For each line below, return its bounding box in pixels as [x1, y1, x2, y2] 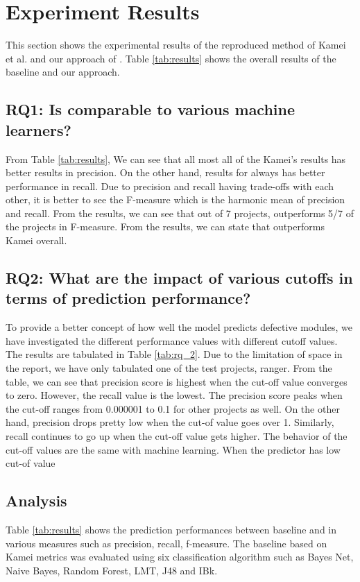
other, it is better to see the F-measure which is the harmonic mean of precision [6, 192, 345, 207]
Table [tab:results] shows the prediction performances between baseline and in [6, 522, 337, 536]
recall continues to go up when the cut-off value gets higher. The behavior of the [6, 429, 348, 443]
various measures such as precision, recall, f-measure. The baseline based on [6, 536, 327, 550]
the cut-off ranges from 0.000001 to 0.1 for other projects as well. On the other [6, 401, 340, 416]
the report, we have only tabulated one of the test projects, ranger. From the [6, 361, 332, 375]
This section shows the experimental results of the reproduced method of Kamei [6, 37, 346, 52]
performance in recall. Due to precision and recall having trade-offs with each [6, 178, 334, 193]
